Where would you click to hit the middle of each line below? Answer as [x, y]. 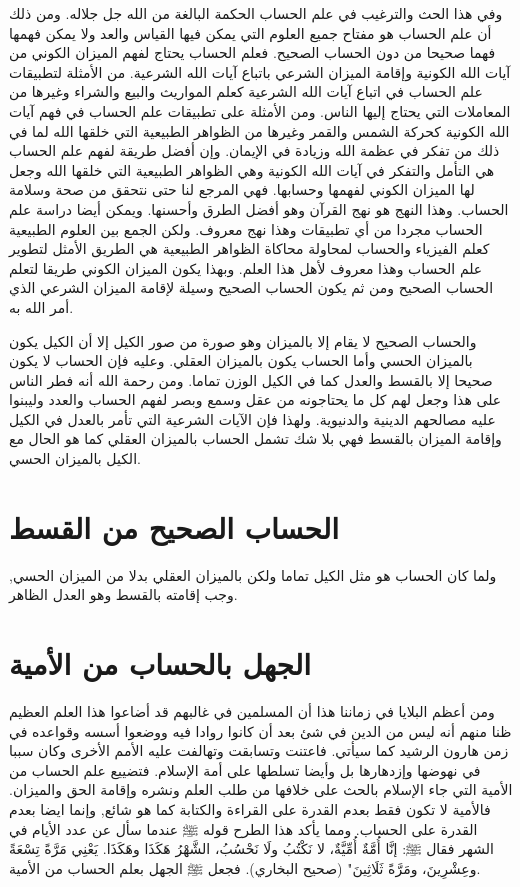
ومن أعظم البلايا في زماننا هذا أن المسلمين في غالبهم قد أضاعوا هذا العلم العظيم [252, 711]
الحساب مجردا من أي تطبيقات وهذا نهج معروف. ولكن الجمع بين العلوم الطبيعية [246, 228]
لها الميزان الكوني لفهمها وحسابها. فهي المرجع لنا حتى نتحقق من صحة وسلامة [242, 189]
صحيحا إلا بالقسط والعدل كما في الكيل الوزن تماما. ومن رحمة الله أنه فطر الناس [251, 379]
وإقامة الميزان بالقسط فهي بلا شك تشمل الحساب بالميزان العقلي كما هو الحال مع [255, 438]
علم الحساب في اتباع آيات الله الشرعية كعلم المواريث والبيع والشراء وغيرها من [246, 91]
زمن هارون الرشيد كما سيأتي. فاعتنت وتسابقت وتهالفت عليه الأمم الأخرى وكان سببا [259, 750]
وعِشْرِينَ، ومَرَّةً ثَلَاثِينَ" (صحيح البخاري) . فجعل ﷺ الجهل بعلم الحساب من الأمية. [245, 867]
